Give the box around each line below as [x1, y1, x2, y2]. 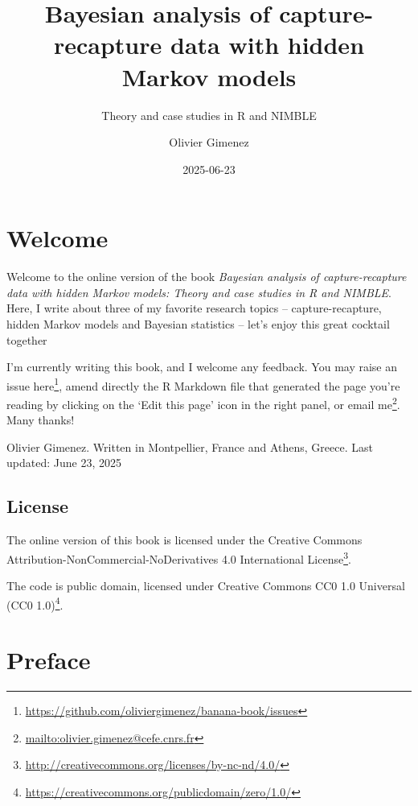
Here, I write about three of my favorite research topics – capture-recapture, [6, 300, 382, 316]
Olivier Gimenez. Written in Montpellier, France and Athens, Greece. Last [6, 438, 373, 455]
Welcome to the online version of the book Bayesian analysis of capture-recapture [6, 268, 407, 285]
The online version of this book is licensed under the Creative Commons [6, 531, 363, 548]
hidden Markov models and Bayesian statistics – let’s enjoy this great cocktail [6, 316, 390, 332]
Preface [6, 643, 91, 676]
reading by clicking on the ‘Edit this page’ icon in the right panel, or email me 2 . [6, 394, 400, 412]
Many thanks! [6, 411, 75, 428]
